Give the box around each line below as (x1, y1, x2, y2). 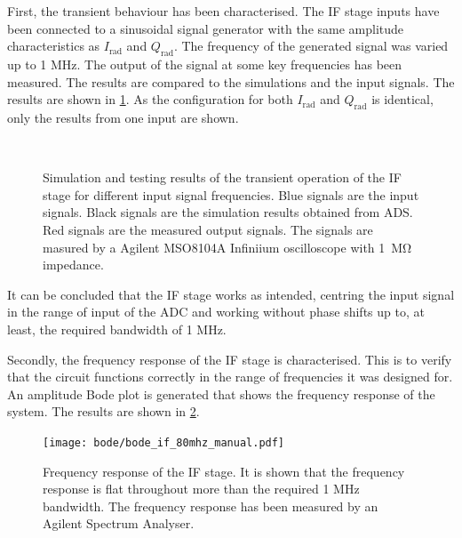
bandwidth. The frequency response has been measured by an (43, 496, 378, 515)
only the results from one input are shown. (7, 108, 239, 126)
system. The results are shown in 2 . (7, 402, 200, 421)
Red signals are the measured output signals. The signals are (43, 220, 373, 238)
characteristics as (7, 36, 100, 55)
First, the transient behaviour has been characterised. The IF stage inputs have (7, 2, 440, 20)
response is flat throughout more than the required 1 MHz (43, 479, 360, 498)
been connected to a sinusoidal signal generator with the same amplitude (7, 19, 404, 37)
